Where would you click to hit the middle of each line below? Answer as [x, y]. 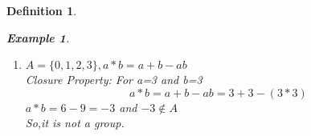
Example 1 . [38, 37]
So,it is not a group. [75, 123]
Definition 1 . [42, 10]
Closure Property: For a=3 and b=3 [114, 80]
